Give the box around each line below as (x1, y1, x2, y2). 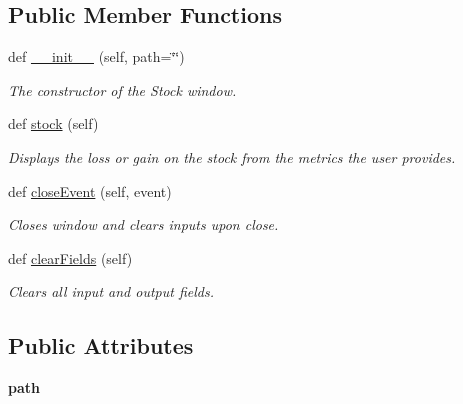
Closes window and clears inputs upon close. (8, 214, 279, 235)
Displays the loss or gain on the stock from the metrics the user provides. (8, 146, 456, 167)
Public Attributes (8, 330, 194, 361)
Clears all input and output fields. (8, 281, 214, 302)
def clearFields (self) (8, 247, 133, 268)
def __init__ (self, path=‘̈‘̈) (8, 46, 185, 67)
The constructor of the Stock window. (8, 79, 237, 100)
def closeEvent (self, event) (8, 180, 172, 201)
